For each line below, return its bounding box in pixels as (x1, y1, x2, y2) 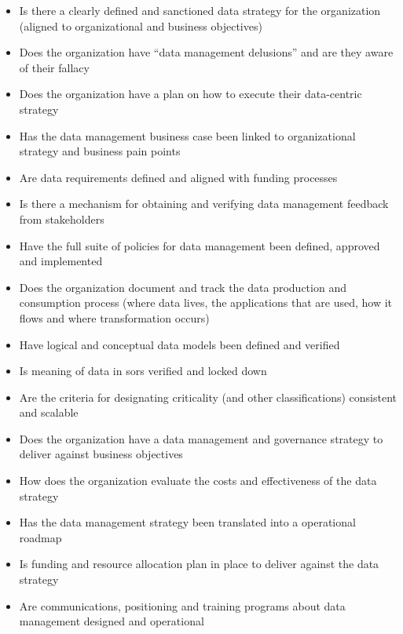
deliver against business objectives (19, 446, 183, 462)
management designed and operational (19, 613, 204, 629)
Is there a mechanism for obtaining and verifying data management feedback (19, 195, 389, 212)
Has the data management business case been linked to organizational (19, 127, 356, 144)
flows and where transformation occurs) (19, 309, 210, 326)
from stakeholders (19, 210, 104, 227)
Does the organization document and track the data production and (19, 279, 346, 295)
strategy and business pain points (19, 143, 181, 159)
